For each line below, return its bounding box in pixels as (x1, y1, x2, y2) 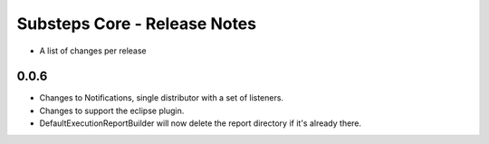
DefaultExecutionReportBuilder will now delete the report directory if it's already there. (39, 118, 362, 129)
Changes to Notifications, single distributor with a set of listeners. (39, 92, 284, 103)
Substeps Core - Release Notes (16, 14, 257, 34)
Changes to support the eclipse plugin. (39, 105, 185, 116)
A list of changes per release (39, 45, 147, 56)
